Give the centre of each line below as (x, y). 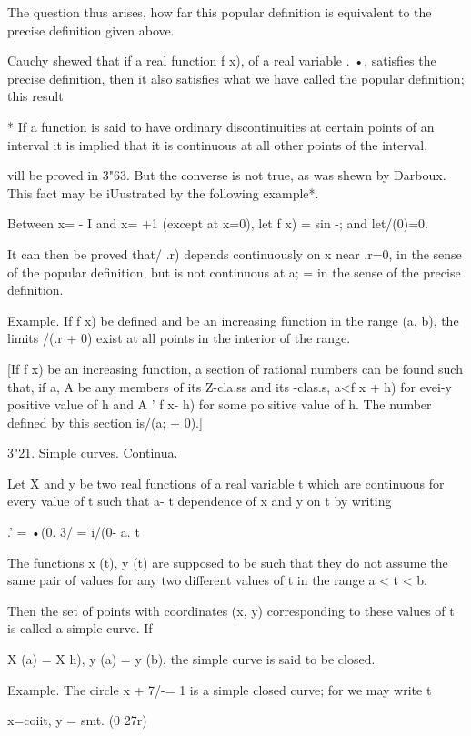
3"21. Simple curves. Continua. (93, 453)
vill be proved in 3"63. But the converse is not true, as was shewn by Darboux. (227, 175)
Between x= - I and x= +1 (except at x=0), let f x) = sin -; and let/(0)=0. (218, 223)
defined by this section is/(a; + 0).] (105, 422)
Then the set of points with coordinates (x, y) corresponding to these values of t (231, 610)
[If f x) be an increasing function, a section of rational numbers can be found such (235, 368)
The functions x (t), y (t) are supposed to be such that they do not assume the (228, 562)
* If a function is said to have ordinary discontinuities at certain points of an (221, 126)
